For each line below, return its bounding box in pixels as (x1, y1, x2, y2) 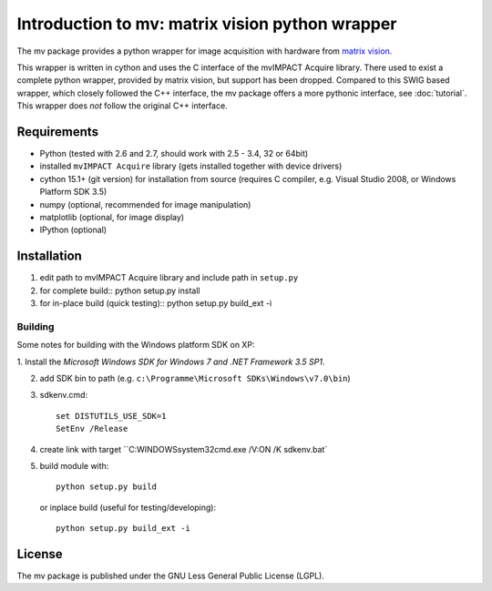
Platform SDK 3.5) (39, 187, 108, 198)
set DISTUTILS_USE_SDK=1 (56, 411, 167, 421)
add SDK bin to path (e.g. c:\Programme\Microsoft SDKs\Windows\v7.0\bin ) (39, 372, 351, 383)
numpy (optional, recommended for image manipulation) (39, 199, 251, 209)
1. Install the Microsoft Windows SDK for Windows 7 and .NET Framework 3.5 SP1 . (16, 356, 325, 367)
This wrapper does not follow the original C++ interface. (16, 100, 228, 111)
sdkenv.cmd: (39, 390, 88, 401)
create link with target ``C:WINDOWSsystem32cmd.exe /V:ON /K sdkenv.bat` (39, 443, 328, 454)
